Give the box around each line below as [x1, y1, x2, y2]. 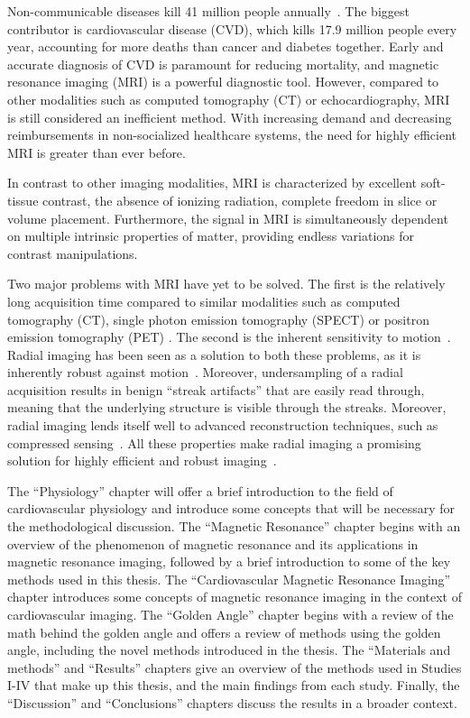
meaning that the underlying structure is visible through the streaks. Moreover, [7, 398, 447, 417]
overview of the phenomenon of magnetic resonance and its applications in [7, 534, 419, 553]
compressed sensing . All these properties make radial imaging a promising [7, 433, 421, 452]
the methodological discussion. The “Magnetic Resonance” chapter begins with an [7, 517, 461, 536]
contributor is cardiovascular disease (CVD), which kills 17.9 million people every [7, 19, 457, 38]
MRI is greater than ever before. [7, 143, 186, 161]
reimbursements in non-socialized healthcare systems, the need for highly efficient [7, 125, 456, 144]
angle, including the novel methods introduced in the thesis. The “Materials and [7, 640, 451, 659]
